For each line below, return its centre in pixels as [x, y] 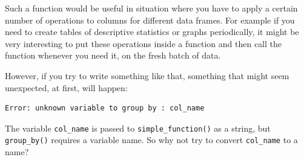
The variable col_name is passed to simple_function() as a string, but [138, 128]
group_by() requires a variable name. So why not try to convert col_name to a [151, 140]
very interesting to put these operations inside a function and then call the [144, 43]
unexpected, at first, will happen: [66, 87]
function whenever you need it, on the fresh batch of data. [113, 55]
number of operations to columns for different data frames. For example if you [150, 20]
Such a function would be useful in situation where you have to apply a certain [151, 8]
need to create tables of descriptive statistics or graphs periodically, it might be [152, 32]
